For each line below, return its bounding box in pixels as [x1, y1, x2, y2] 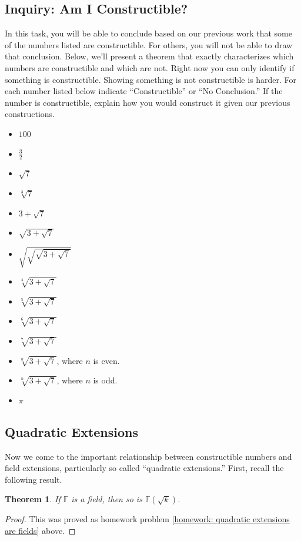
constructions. [5, 108, 55, 120]
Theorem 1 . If [5, 493, 61, 505]
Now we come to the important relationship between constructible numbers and [5, 450, 292, 462]
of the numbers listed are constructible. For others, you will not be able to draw [5, 38, 293, 51]
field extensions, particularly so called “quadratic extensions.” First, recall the [5, 462, 284, 474]
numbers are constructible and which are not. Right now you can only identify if [5, 61, 295, 74]
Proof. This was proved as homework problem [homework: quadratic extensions [5, 513, 290, 525]
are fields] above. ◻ [5, 525, 76, 537]
